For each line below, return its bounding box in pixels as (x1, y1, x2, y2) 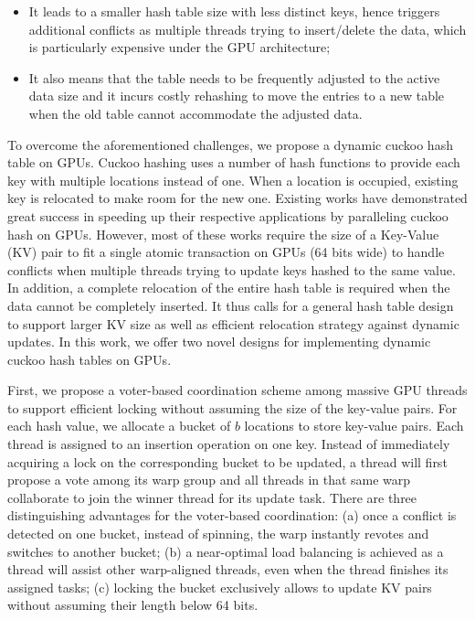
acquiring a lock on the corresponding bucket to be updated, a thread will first (7, 452, 448, 471)
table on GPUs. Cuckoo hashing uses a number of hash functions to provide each (7, 153, 460, 172)
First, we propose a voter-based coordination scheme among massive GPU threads (7, 380, 468, 400)
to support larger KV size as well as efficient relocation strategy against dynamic (7, 314, 459, 333)
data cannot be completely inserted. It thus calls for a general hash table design (7, 295, 454, 315)
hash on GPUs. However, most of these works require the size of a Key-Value (7, 224, 439, 243)
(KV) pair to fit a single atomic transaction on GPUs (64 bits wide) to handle (7, 242, 445, 262)
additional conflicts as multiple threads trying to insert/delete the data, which (28, 19, 467, 38)
